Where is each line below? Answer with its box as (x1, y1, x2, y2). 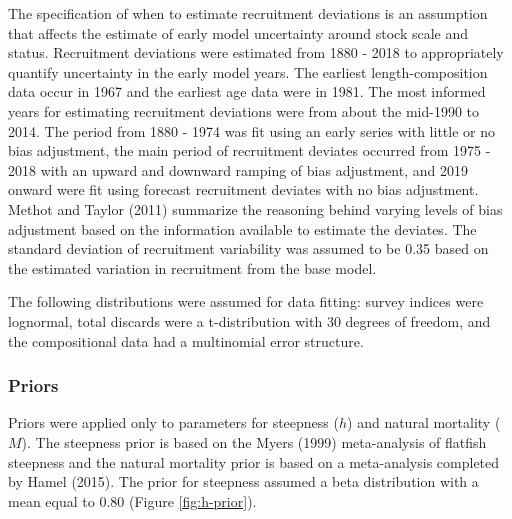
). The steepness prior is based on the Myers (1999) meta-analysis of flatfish (21, 431, 487, 452)
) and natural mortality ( (347, 412, 501, 433)
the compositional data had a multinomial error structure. (8, 330, 364, 351)
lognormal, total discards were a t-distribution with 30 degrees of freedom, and (8, 310, 491, 331)
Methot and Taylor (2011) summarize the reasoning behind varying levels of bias (8, 198, 503, 219)
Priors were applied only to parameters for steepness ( (8, 412, 339, 433)
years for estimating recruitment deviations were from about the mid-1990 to (8, 100, 480, 121)
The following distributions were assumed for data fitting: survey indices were (8, 291, 484, 312)
